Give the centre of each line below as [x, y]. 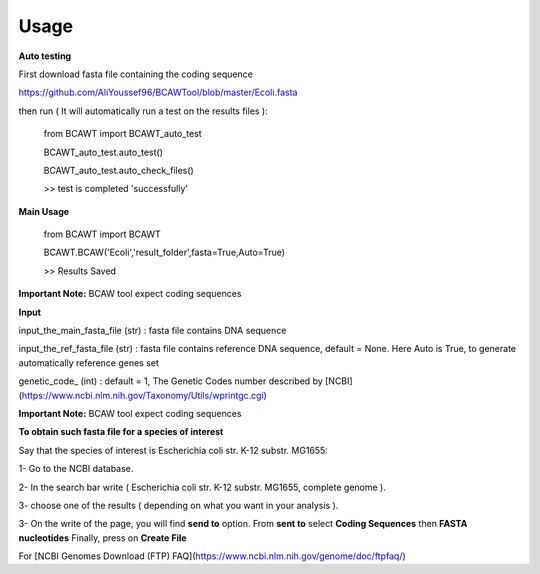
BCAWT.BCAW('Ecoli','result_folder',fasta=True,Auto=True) [164, 252]
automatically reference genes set [89, 362]
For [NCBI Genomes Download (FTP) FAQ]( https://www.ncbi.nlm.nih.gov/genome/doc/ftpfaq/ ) [212, 556]
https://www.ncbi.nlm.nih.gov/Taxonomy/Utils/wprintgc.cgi [142, 395]
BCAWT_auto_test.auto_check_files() [118, 170]
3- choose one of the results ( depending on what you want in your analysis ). [178, 505]
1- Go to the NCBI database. [76, 469]
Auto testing [45, 56]
